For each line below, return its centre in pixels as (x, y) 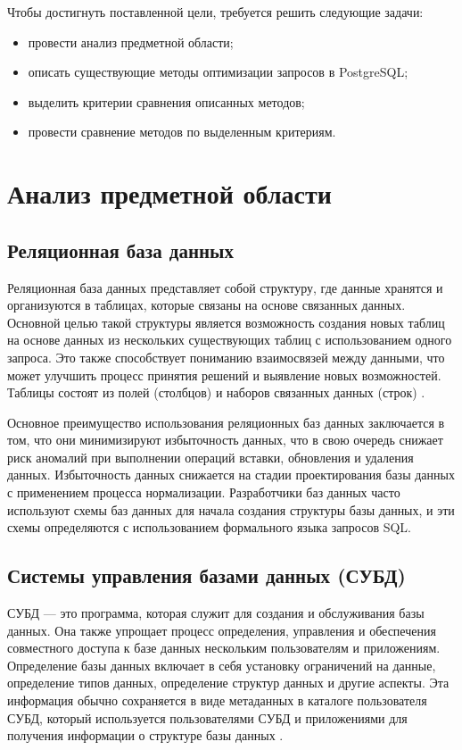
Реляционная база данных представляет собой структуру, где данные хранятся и (225, 287)
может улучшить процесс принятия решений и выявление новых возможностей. (224, 375)
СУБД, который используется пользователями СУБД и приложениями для (207, 717)
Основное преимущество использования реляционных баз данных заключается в (226, 422)
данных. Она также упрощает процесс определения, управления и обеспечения (222, 630)
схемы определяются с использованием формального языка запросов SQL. (209, 527)
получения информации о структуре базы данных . (145, 735)
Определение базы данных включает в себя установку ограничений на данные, (222, 665)
